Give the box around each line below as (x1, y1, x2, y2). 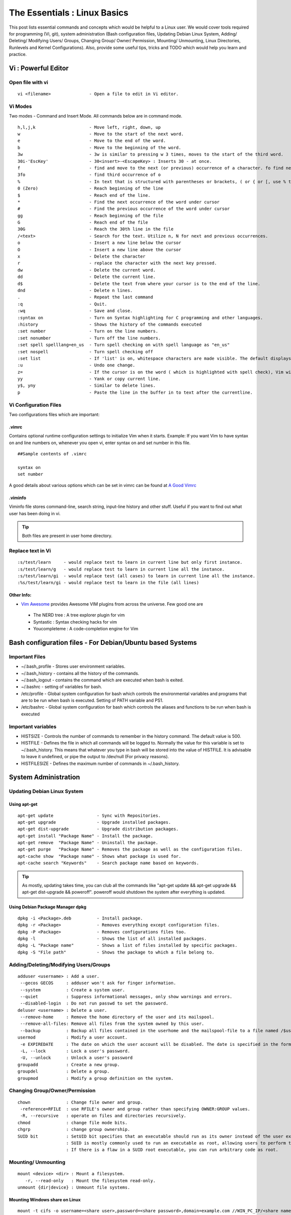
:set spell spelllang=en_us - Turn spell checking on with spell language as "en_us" (17, 342, 230, 347)
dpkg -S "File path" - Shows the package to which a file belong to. (17, 949, 215, 955)
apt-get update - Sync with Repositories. (17, 813, 161, 818)
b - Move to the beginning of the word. (17, 145, 181, 150)
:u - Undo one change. (17, 363, 135, 368)
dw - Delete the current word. (17, 267, 156, 273)
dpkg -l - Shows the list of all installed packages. (17, 936, 207, 941)
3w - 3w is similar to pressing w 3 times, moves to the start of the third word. (17, 152, 284, 157)
